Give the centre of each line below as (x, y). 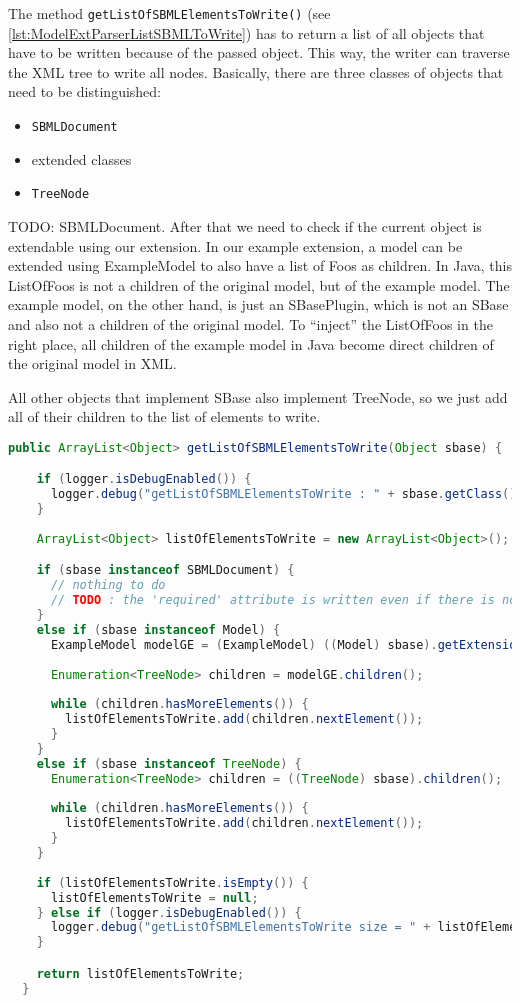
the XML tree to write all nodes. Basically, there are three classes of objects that (256, 71)
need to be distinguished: (85, 91)
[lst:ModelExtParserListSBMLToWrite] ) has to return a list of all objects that (246, 32)
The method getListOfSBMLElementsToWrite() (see (169, 13)
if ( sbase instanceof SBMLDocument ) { (165, 570)
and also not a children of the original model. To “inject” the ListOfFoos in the (250, 323)
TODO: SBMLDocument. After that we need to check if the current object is (245, 225)
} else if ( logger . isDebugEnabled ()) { (169, 912)
